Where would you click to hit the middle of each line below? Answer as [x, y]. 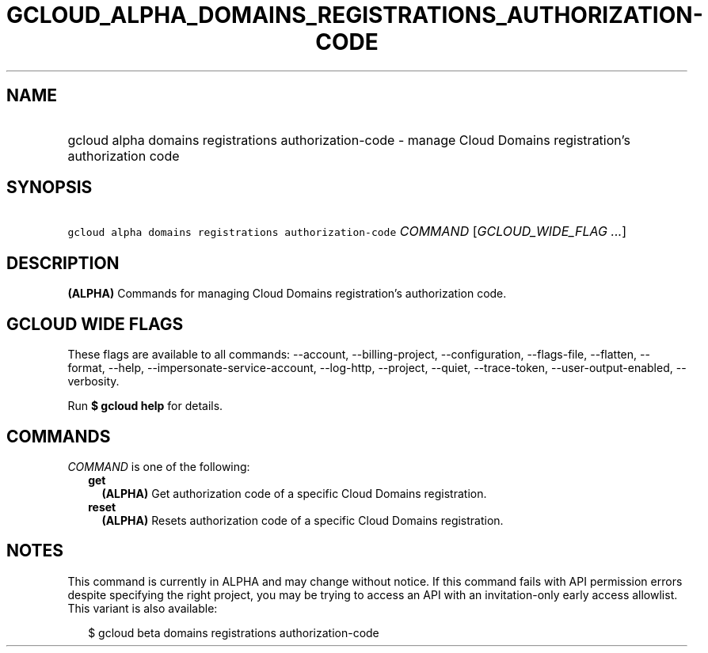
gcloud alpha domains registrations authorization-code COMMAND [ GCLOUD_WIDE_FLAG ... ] [347, 232]
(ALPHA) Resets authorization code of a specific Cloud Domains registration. [303, 520]
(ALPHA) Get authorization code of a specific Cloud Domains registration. [294, 493]
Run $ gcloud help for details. [145, 406]
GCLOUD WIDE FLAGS [95, 324]
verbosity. [93, 382]
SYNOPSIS [49, 188]
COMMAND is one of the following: [159, 466]
